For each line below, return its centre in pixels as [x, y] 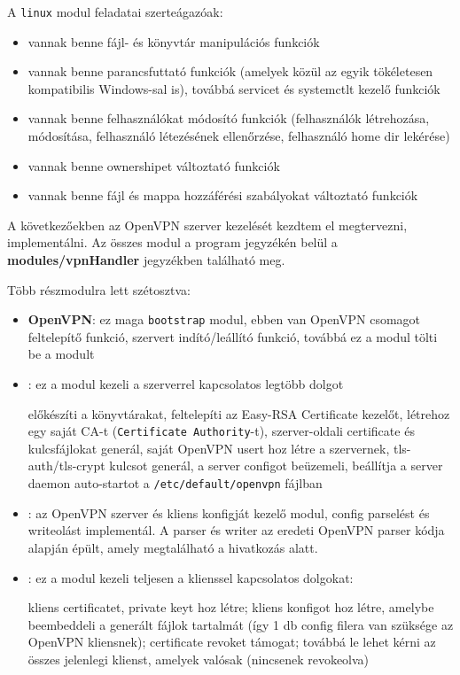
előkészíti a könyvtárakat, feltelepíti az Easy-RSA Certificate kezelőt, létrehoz [239, 413]
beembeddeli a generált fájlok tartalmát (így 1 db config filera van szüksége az [241, 624]
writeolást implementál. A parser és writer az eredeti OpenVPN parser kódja [236, 530]
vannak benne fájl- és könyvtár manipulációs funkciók [174, 41]
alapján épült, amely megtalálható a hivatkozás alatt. [173, 547]
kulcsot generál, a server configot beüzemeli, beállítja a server [276, 466]
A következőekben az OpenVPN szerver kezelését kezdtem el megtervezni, [207, 225]
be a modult [61, 354]
